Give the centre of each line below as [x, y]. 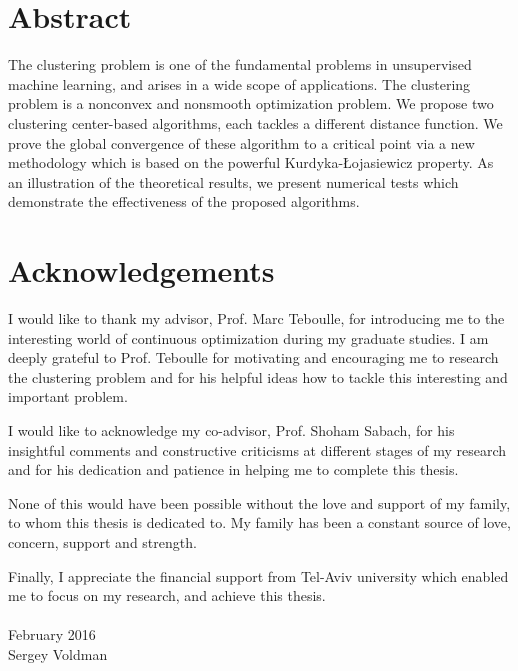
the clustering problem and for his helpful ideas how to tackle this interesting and [258, 376]
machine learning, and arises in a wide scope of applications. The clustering [239, 83]
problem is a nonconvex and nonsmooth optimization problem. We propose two [251, 103]
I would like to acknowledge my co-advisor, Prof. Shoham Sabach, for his [231, 429]
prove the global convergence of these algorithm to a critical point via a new [241, 142]
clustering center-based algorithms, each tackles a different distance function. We [255, 122]
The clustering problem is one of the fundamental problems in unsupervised [240, 64]
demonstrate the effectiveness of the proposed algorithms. [184, 201]
